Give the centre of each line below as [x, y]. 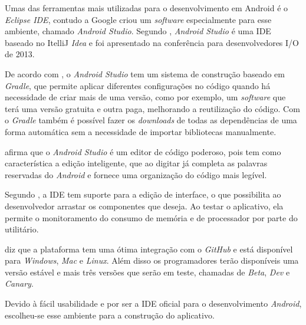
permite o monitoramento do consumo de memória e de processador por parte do [151, 217]
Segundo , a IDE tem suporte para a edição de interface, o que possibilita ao [143, 194]
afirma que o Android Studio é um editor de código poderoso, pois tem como [143, 151]
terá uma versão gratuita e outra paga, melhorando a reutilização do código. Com [152, 108]
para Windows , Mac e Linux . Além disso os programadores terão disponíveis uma [152, 260]
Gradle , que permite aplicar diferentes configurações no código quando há [138, 85]
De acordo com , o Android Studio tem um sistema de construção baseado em [145, 73]
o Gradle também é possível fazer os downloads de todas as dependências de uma [151, 120]
